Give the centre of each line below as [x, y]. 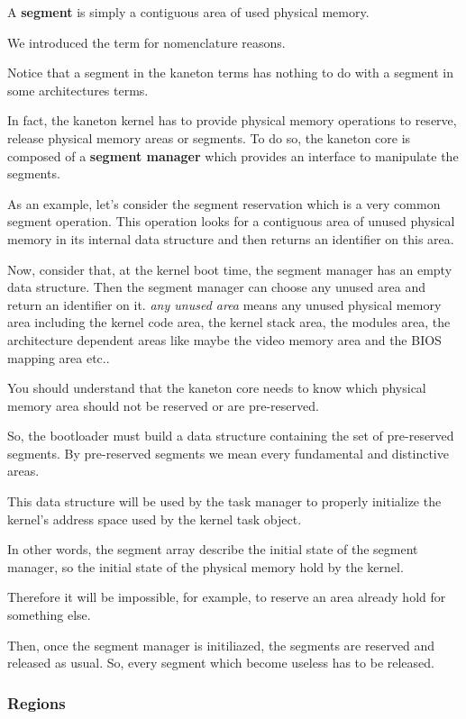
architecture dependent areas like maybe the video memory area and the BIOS [224, 339]
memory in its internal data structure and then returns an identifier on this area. [231, 238]
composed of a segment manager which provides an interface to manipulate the [233, 155]
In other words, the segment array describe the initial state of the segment [213, 549]
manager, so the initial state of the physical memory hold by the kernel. [206, 566]
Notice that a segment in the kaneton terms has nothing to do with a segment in [230, 73]
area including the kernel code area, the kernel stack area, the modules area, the [229, 322]
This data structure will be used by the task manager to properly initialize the [224, 501]
